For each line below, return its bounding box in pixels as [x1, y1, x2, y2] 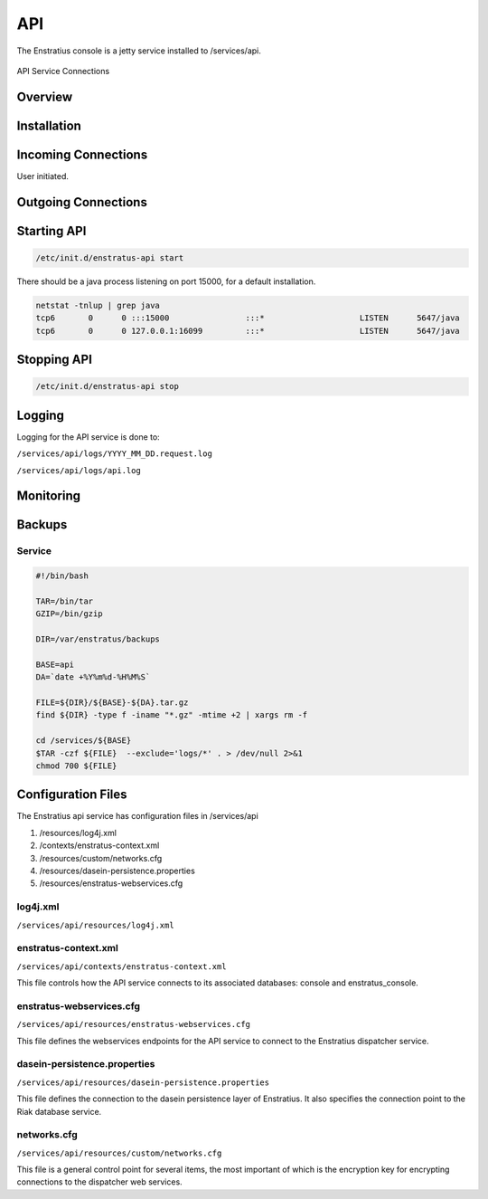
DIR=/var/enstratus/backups [35, 634, 160, 644]
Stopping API [16, 352, 92, 367]
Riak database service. [16, 1106, 102, 1117]
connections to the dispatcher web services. [16, 1176, 183, 1187]
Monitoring [16, 489, 81, 504]
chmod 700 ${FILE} [35, 760, 117, 771]
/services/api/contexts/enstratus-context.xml [16, 961, 227, 972]
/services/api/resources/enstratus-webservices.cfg [16, 1019, 251, 1030]
